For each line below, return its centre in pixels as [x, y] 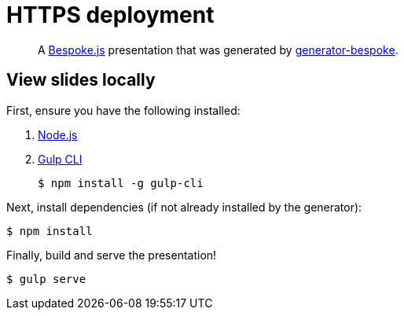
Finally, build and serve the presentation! [112, 255]
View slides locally [81, 80]
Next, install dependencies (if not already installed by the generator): [184, 207]
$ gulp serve [46, 279]
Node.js [58, 134]
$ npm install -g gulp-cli [121, 183]
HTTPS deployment [110, 15]
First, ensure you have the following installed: [123, 110]
